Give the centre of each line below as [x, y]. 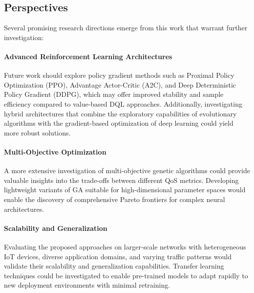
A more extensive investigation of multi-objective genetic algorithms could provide [127, 170]
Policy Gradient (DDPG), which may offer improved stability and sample [114, 94]
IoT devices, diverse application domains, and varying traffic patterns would [118, 256]
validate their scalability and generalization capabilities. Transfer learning [114, 266]
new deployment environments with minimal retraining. [87, 285]
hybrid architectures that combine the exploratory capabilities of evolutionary [120, 113]
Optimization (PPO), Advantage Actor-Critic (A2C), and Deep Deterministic [120, 84]
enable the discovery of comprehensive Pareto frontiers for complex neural [115, 199]
